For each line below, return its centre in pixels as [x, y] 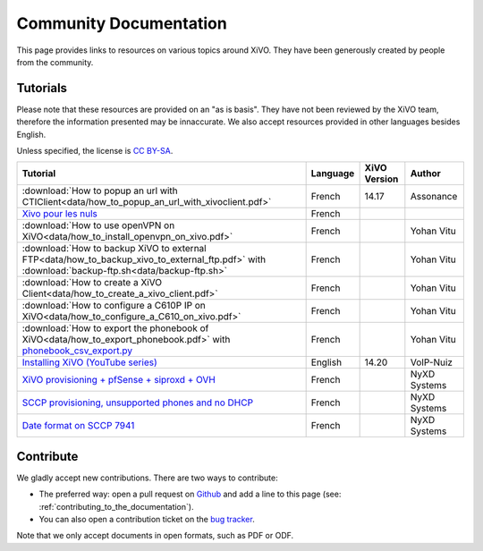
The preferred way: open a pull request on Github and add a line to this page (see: [190, 494]
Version [381, 179]
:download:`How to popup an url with [100, 191]
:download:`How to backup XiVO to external [114, 249]
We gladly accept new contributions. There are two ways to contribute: [147, 478]
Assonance [434, 197]
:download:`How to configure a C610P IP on [114, 306]
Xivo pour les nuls [60, 214]
